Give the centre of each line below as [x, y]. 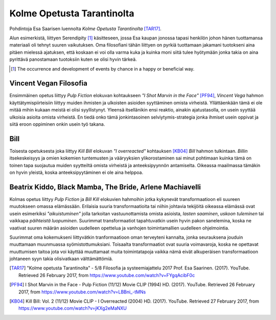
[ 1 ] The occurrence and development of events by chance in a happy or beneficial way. [103, 68]
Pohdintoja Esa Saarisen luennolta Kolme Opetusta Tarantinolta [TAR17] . [86, 29]
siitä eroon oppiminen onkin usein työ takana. [57, 124]
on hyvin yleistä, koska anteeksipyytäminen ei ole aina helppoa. [76, 173]
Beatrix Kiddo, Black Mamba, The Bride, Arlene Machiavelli [105, 187]
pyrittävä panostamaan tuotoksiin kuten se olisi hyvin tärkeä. [73, 59]
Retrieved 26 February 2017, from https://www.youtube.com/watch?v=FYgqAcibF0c [107, 275]
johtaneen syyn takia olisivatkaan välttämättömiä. [61, 259]
